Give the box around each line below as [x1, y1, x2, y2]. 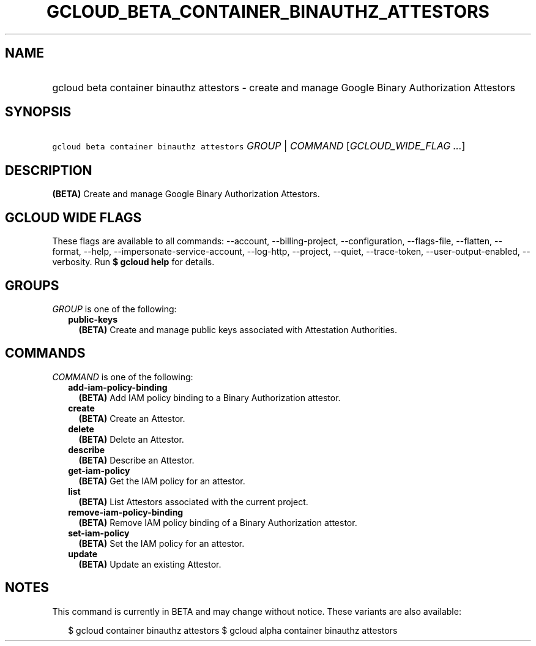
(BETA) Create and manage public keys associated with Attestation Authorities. [78, 324, 397, 335]
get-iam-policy [68, 465, 130, 476]
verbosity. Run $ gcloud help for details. [52, 257, 215, 268]
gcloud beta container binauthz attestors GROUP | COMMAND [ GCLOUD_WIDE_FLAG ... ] [52, 140, 466, 152]
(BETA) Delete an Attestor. [78, 434, 184, 445]
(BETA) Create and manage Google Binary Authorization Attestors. [52, 189, 320, 200]
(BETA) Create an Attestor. [78, 413, 185, 424]
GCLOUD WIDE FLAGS [5, 209, 142, 225]
